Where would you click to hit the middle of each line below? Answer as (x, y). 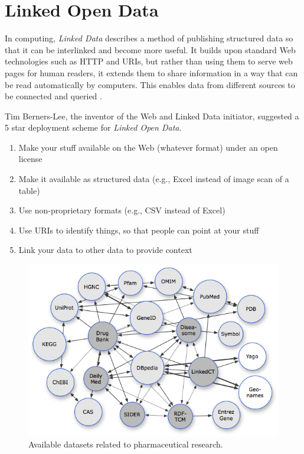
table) (29, 190)
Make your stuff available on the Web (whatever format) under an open (148, 147)
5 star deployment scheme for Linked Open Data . (93, 127)
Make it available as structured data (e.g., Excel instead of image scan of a (154, 179)
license (30, 159)
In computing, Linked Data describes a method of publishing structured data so (149, 38)
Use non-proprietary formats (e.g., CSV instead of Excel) (122, 210)
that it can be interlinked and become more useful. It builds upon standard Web (150, 49)
